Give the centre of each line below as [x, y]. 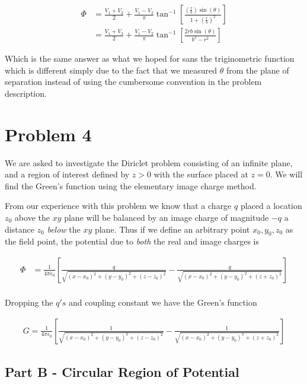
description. [26, 93]
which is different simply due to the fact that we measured [111, 70]
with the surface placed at [201, 174]
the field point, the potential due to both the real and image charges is [132, 241]
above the [32, 217]
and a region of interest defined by [67, 174]
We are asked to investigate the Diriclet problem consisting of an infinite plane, [149, 162]
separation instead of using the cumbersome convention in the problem [133, 82]
